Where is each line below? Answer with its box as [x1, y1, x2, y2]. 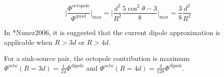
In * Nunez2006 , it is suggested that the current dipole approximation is [4, 27, 221, 37]
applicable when [4, 37, 53, 47]
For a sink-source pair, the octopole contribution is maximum [4, 53, 190, 63]
